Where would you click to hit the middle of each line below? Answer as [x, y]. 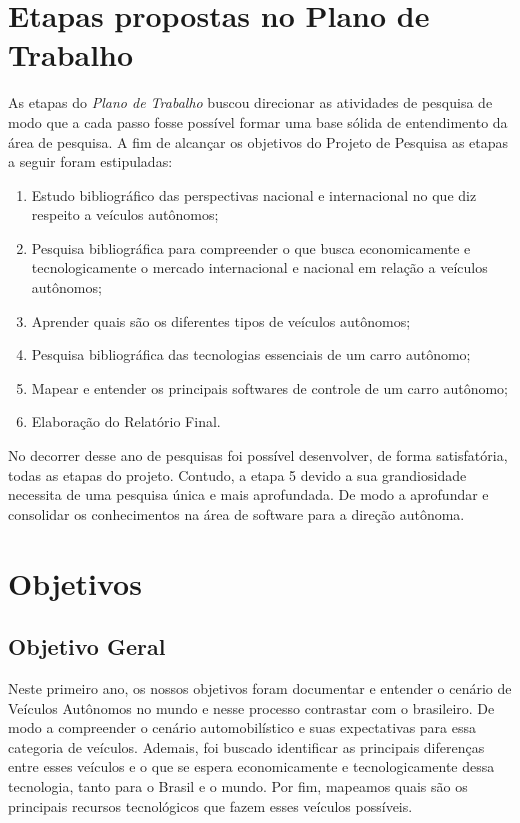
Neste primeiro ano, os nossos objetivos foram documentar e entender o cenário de [260, 687]
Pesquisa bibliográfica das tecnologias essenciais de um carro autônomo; [251, 354]
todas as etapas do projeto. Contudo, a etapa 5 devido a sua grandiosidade [237, 474]
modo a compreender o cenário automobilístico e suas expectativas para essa [242, 727]
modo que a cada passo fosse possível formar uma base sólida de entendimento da [258, 121]
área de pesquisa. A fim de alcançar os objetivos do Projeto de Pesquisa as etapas [258, 141]
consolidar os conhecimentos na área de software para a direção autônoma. [236, 513]
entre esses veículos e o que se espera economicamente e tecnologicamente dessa [251, 766]
